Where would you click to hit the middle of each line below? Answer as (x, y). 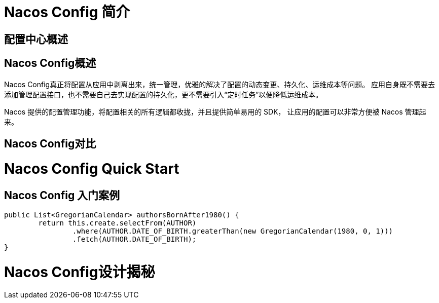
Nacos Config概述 (50, 63)
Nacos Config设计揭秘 (80, 272)
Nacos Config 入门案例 (62, 195)
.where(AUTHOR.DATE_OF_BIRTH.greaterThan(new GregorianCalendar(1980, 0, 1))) (233, 231)
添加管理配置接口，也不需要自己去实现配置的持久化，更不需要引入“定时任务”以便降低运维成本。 (163, 94)
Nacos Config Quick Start (92, 168)
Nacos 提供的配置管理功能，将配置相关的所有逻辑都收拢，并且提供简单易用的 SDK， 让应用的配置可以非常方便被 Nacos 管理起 (215, 111)
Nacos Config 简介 (67, 12)
